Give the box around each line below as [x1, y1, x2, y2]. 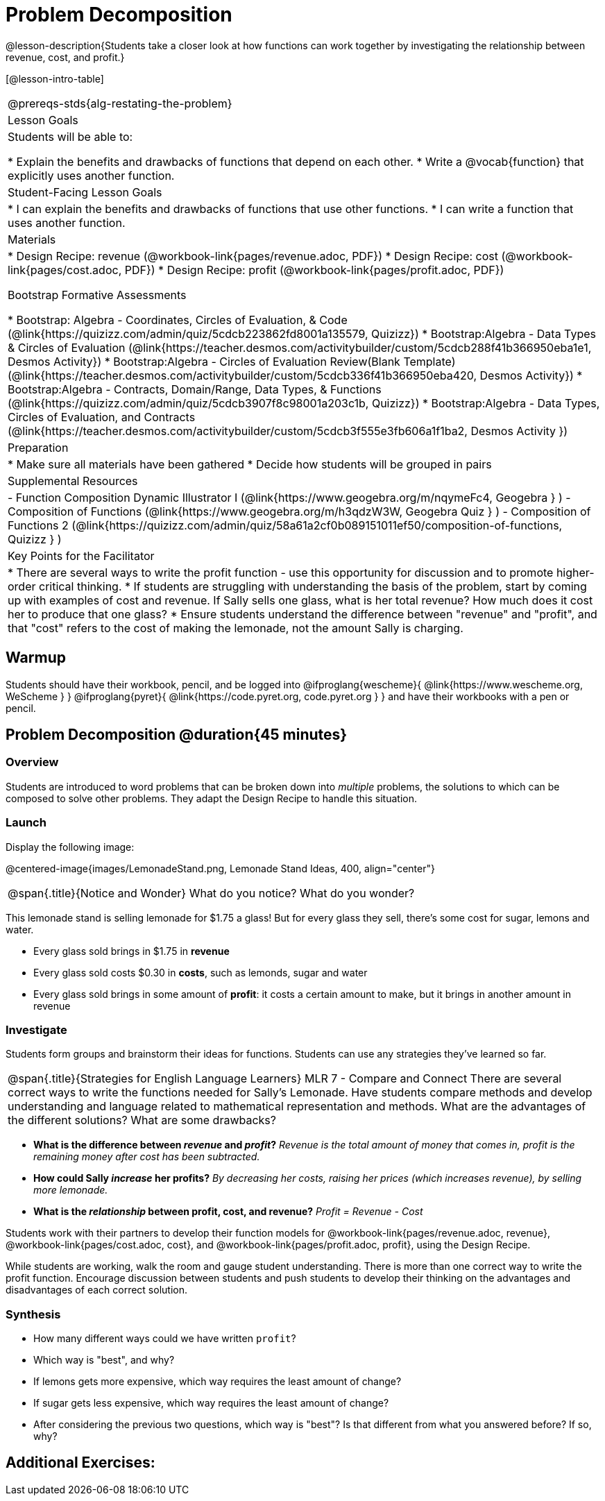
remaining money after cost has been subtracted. [33, 1151, 260, 1163]
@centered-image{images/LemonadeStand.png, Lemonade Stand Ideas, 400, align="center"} [6, 862, 435, 874]
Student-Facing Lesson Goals [8, 185, 162, 199]
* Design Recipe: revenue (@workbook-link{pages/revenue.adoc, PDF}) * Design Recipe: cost [8, 248, 499, 263]
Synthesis [6, 1307, 61, 1321]
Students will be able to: [8, 129, 133, 144]
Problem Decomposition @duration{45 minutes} [6, 726, 348, 744]
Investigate [6, 1022, 67, 1037]
